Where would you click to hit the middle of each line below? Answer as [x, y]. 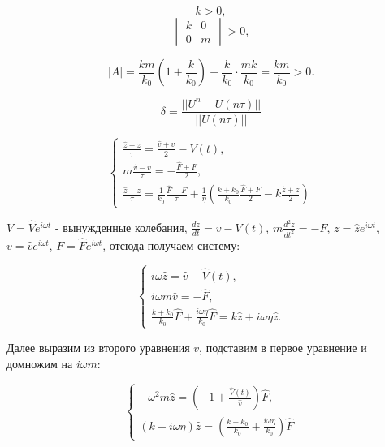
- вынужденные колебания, [121, 227]
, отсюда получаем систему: [171, 245]
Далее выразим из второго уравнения [98, 348]
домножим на [40, 363]
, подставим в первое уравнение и [283, 348]
